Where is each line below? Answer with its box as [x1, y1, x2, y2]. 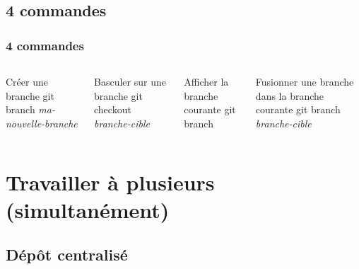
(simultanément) [6, 195, 170, 224]
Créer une [6, 74, 48, 88]
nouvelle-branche [6, 115, 78, 130]
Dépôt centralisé [6, 244, 128, 265]
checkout [94, 102, 131, 117]
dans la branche [255, 88, 324, 103]
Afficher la [184, 74, 229, 88]
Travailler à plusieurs [6, 167, 215, 196]
